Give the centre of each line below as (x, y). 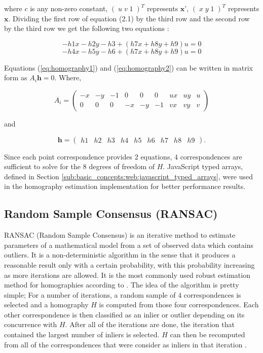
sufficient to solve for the (43, 166)
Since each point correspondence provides (68, 156)
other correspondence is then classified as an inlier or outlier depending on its (124, 314)
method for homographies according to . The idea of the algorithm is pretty (122, 285)
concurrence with (31, 324)
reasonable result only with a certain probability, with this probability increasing (129, 264)
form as (16, 77)
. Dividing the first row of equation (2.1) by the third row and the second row (129, 18)
